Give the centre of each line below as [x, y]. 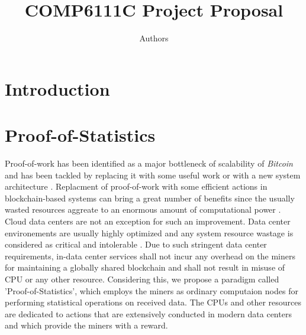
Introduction [57, 88]
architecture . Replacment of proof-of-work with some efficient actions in [136, 186]
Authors [154, 38]
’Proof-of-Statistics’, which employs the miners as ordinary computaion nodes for [152, 290]
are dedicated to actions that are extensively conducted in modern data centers [148, 313]
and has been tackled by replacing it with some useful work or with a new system [153, 175]
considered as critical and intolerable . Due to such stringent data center [136, 244]
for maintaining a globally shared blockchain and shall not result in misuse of [145, 267]
